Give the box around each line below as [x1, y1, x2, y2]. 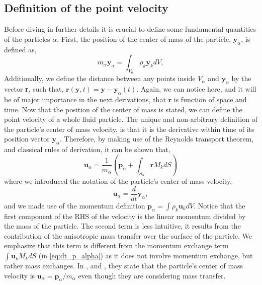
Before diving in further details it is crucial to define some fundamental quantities [4, 24, 256, 34]
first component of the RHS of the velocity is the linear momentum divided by [4, 210, 246, 221]
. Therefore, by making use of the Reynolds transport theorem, [59, 133, 254, 144]
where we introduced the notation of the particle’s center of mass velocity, [4, 176, 232, 186]
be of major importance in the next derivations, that [4, 94, 166, 104]
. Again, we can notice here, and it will [136, 84, 256, 94]
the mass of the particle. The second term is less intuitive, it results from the [4, 221, 241, 231]
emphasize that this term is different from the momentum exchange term [4, 240, 229, 251]
